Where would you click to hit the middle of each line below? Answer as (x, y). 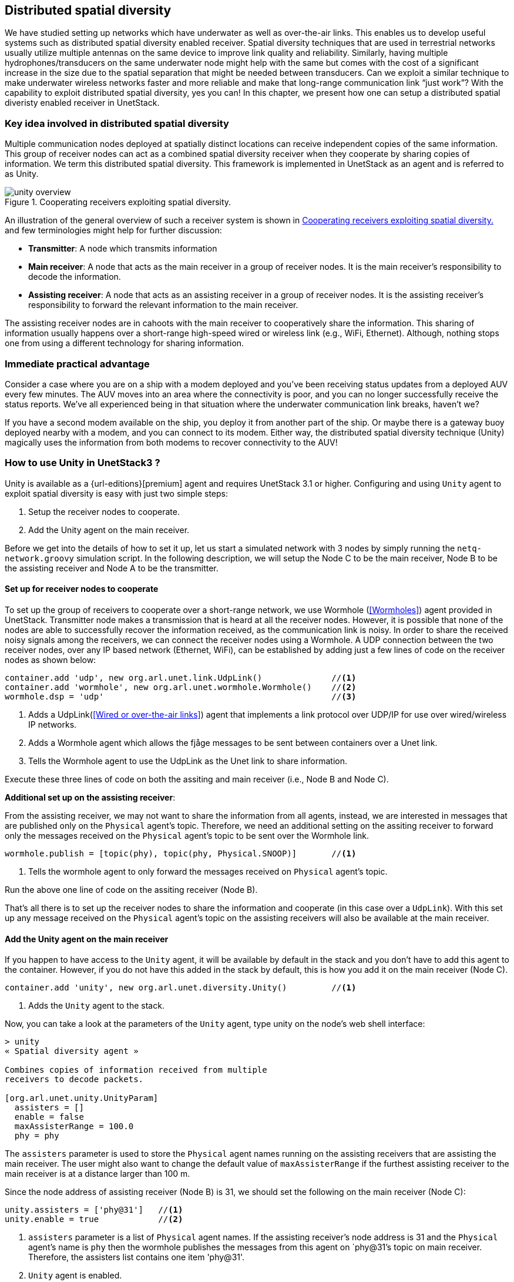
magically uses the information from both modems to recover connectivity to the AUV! (171, 442)
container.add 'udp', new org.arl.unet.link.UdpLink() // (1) (181, 677)
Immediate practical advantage (77, 364)
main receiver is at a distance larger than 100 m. (98, 1174)
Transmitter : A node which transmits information (123, 249)
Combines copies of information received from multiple (136, 1070)
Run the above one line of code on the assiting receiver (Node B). (131, 889)
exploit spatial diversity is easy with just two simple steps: (117, 493)
